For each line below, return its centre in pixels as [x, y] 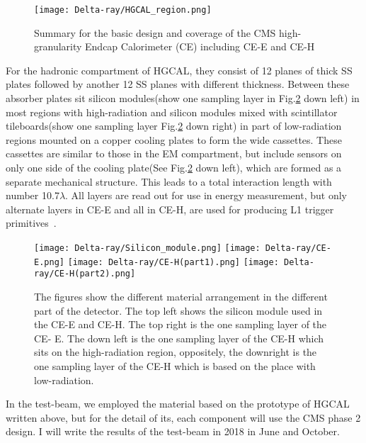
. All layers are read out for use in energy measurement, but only [206, 195]
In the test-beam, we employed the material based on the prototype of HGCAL [178, 404]
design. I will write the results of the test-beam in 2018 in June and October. [173, 431]
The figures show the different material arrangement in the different [181, 296]
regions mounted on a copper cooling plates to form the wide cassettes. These [174, 139]
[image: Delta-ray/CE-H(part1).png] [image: [173, 262]
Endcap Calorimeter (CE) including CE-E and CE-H [200, 46]
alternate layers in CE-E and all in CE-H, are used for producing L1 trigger [170, 209]
